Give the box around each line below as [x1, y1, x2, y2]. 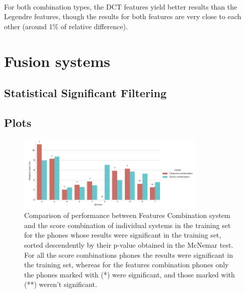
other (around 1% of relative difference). [4, 21, 128, 31]
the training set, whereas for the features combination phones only [24, 259, 229, 270]
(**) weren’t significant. [24, 279, 97, 289]
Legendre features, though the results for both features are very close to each [4, 11, 241, 22]
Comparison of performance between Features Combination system [24, 210, 230, 221]
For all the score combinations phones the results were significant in [24, 249, 233, 260]
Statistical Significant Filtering [4, 85, 167, 101]
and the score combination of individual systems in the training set [24, 219, 231, 230]
